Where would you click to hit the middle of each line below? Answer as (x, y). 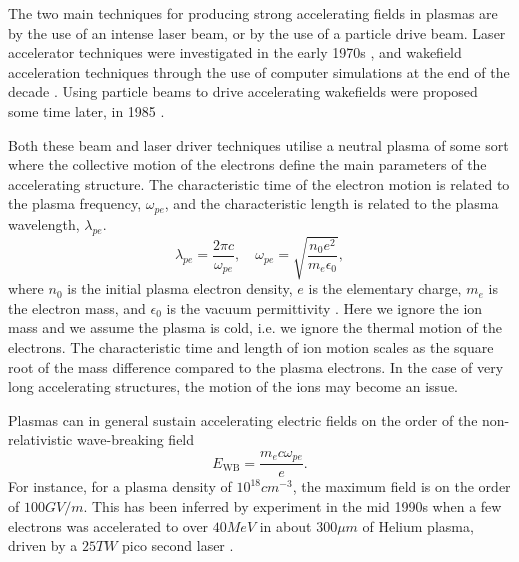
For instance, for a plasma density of (120, 486)
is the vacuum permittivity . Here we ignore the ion (324, 307)
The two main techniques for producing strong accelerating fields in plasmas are (253, 13)
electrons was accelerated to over (108, 525)
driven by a (43, 545)
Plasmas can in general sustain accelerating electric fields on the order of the (243, 419)
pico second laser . (178, 545)
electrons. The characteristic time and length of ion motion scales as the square (251, 346)
